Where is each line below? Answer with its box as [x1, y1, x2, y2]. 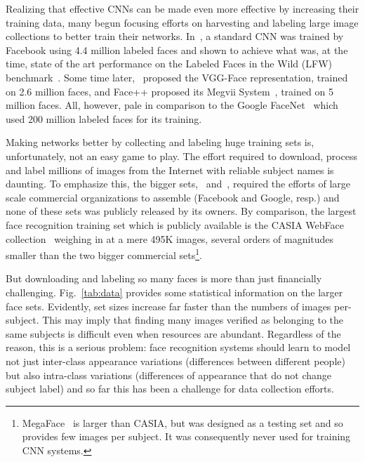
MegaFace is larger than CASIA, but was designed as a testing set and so [22, 415, 343, 430]
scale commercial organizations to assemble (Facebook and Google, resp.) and [6, 190, 340, 204]
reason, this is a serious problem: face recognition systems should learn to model [6, 340, 351, 355]
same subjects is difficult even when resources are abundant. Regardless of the [6, 326, 341, 341]
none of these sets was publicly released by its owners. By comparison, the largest [6, 204, 357, 218]
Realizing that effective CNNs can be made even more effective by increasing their [6, 1, 359, 15]
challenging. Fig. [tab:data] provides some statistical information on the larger [6, 284, 343, 299]
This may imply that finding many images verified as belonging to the [42, 312, 344, 327]
